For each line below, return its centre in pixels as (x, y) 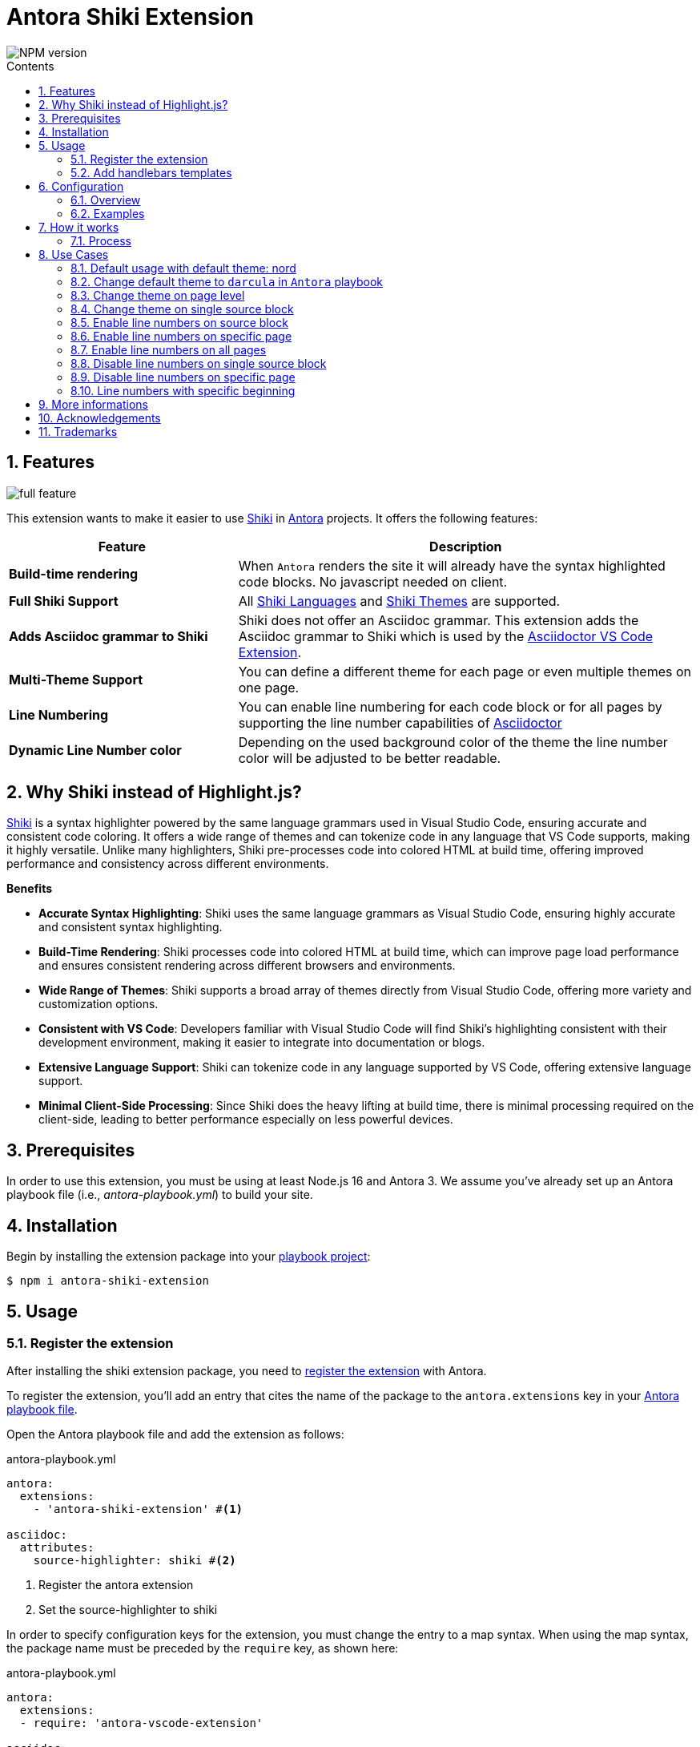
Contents (30, 66)
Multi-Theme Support (76, 679)
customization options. (99, 1004)
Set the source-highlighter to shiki (128, 1610)
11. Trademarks (78, 431)
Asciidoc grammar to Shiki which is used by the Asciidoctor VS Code (446, 636)
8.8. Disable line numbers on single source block (199, 363)
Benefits (30, 889)
